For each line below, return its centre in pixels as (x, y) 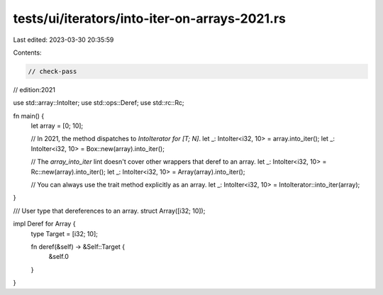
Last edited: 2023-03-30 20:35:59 (63, 40)
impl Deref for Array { (44, 224)
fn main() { (29, 116)
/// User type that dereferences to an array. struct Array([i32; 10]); (109, 211)
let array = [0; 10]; (57, 126)
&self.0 (59, 257)
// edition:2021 (34, 89)
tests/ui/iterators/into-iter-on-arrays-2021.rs (150, 18)
